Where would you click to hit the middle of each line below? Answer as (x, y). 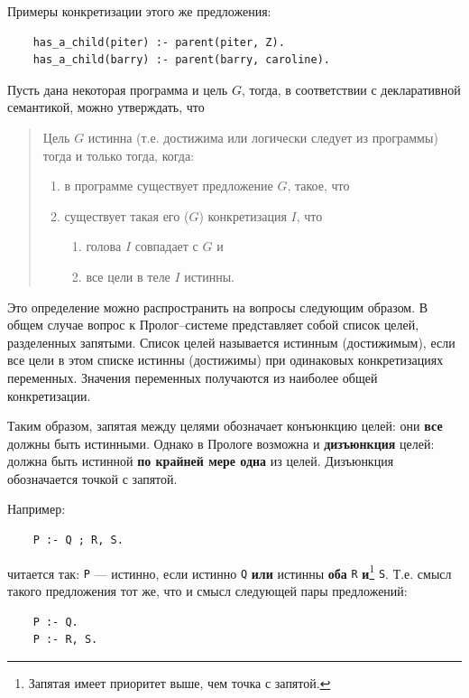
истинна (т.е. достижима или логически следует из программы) (263, 137)
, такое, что (318, 186)
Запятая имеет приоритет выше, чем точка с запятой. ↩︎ (179, 682)
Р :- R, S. (65, 640)
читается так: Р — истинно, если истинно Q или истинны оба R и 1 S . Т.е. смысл (230, 572)
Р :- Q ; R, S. (78, 540)
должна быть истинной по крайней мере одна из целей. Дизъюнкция (201, 461)
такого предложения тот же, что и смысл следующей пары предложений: (207, 590)
